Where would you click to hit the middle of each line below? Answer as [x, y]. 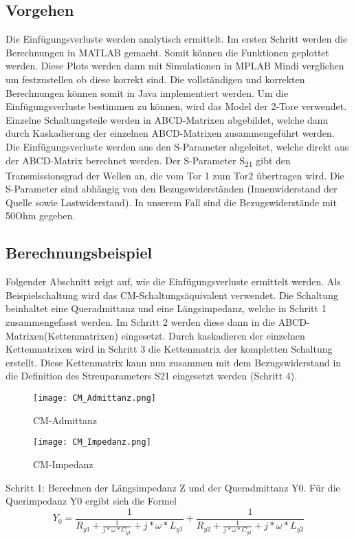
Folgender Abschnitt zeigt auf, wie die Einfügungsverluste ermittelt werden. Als [173, 281]
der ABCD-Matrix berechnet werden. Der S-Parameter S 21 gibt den [148, 161]
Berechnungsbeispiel [79, 253]
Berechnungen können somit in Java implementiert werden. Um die [147, 92]
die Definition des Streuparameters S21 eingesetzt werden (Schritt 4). [152, 376]
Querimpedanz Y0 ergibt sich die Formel [91, 501]
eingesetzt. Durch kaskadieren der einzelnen [213, 335]
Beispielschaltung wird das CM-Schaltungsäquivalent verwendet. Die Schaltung [172, 295]
